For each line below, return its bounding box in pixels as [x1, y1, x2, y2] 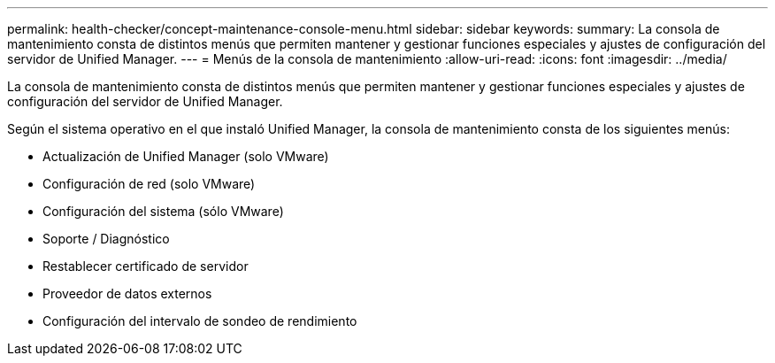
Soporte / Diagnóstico [42, 231, 170, 246]
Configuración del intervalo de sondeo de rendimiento [42, 313, 357, 328]
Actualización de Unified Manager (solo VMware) [42, 149, 329, 164]
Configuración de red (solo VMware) [42, 176, 256, 191]
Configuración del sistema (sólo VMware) [42, 204, 284, 219]
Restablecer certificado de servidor [42, 259, 249, 274]
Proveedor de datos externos [42, 286, 212, 301]
